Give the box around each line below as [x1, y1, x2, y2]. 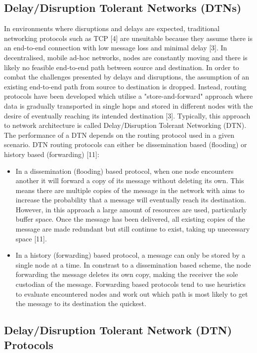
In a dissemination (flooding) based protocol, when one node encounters [15, 165, 234, 176]
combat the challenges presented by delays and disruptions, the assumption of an [4, 72, 250, 82]
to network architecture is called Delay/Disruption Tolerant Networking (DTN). [4, 120, 247, 130]
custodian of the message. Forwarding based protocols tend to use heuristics [15, 279, 246, 289]
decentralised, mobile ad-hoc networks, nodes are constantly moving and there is [4, 52, 248, 62]
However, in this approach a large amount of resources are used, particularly [15, 204, 247, 214]
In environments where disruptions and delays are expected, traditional [4, 23, 220, 34]
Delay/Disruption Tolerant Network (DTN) [4, 322, 232, 338]
